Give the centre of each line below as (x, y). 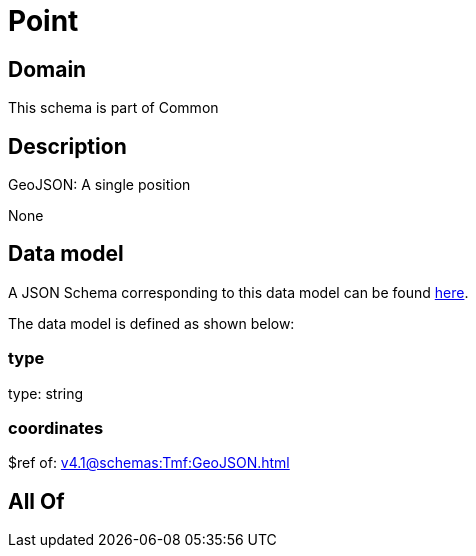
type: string (46, 393)
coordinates (56, 427)
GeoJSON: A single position (99, 185)
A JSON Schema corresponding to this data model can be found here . (238, 292)
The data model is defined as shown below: (151, 323)
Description (67, 146)
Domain (47, 69)
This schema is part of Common (113, 108)
